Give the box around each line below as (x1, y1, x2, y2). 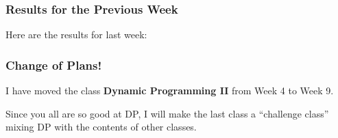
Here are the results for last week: (5, 27, 147, 42)
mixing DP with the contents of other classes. (5, 120, 197, 134)
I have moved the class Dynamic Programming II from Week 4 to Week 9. (5, 83, 334, 98)
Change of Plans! (5, 56, 102, 73)
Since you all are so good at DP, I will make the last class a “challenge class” (5, 106, 329, 120)
